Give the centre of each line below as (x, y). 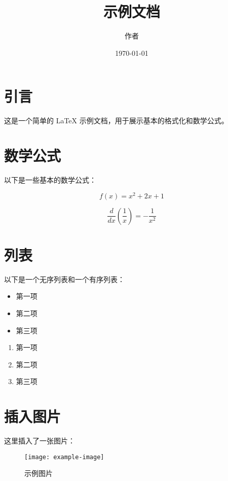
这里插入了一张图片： (40, 441)
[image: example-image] (64, 457)
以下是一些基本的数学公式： (50, 179)
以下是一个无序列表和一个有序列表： (64, 279)
